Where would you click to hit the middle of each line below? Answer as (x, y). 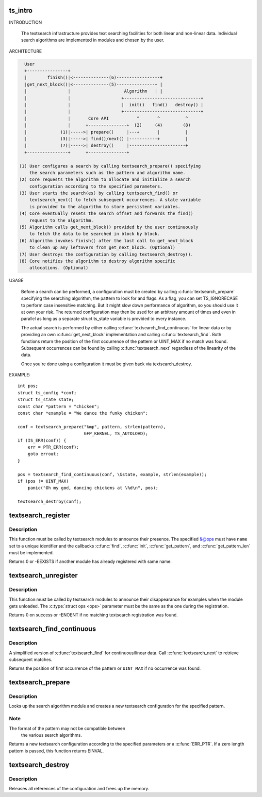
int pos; (28, 386)
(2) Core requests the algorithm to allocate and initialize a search (105, 179)
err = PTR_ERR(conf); (53, 447)
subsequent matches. (31, 659)
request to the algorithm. (62, 220)
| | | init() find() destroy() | (114, 105)
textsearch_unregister (43, 576)
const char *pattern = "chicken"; (58, 406)
